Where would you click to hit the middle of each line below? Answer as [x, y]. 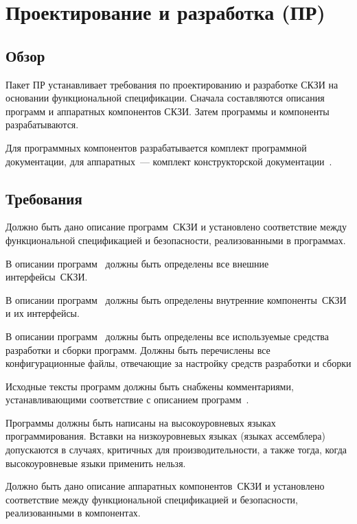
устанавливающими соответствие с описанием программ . [127, 400]
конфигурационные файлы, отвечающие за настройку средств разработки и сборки [178, 363]
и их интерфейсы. [43, 313]
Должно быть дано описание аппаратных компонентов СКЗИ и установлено [165, 486]
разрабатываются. [42, 124]
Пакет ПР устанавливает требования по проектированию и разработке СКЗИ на [172, 84]
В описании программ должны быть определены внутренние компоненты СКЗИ [176, 299]
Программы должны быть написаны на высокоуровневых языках [141, 422]
